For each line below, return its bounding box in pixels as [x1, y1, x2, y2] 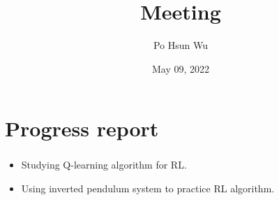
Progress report [5, 114, 159, 143]
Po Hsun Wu [153, 38, 209, 52]
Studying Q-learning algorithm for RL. [21, 157, 187, 172]
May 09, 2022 [151, 61, 210, 76]
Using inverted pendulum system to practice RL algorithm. [21, 181, 275, 196]
